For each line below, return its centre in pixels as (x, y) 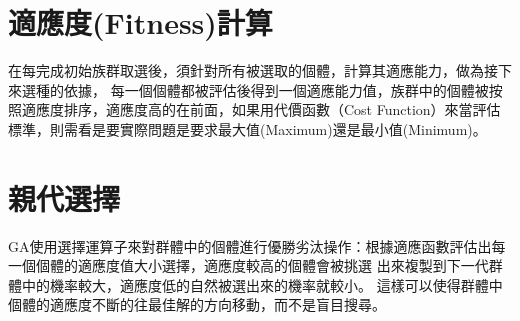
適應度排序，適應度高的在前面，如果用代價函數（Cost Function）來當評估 (261, 109)
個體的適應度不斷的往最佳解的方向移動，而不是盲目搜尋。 (197, 304)
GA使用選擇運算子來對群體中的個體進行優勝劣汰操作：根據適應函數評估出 (250, 245)
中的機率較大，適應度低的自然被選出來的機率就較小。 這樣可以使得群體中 (262, 284)
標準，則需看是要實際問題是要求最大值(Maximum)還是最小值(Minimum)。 (247, 128)
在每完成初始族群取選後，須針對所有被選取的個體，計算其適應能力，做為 (246, 70)
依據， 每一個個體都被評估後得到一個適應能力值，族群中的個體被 (276, 89)
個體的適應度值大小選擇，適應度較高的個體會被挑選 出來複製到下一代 (262, 265)
